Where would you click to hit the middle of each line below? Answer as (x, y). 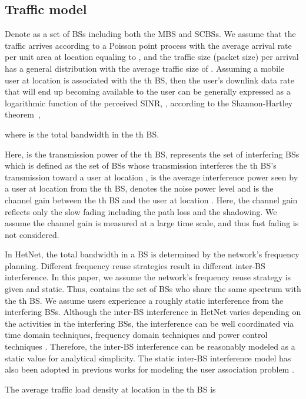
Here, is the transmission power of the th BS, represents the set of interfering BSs (152, 154)
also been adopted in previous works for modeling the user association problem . (149, 369)
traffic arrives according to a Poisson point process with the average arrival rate (148, 45)
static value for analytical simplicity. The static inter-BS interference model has (148, 358)
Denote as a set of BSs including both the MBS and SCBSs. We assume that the (150, 34)
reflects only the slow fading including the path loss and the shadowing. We (141, 211)
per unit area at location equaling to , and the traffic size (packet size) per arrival (152, 57)
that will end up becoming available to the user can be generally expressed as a (148, 91)
